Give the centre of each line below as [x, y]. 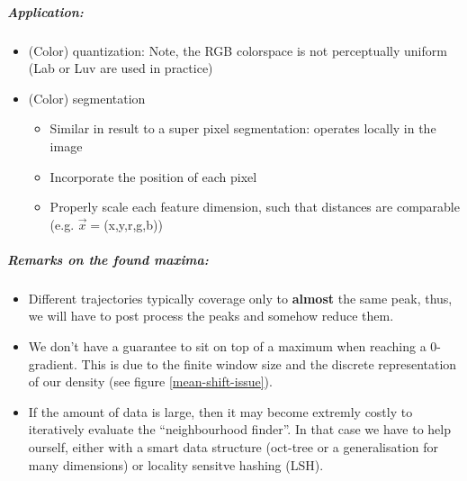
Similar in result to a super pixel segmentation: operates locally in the [243, 128]
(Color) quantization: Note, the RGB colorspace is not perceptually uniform [238, 50]
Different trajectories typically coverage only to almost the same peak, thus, [240, 298]
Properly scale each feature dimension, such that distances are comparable [255, 207]
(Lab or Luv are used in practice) [121, 68]
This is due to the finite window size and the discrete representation [269, 363]
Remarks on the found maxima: [108, 259]
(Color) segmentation [87, 98]
